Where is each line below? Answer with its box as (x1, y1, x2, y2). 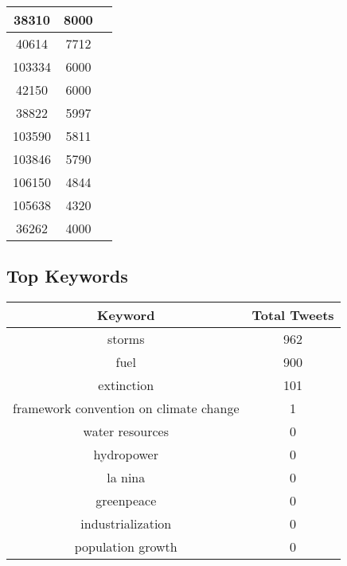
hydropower (93, 445, 158, 464)
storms (107, 330, 145, 349)
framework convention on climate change (13, 399, 240, 418)
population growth (74, 537, 177, 556)
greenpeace (96, 491, 157, 510)
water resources (83, 422, 169, 441)
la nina (107, 468, 146, 487)
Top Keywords (6, 263, 128, 288)
